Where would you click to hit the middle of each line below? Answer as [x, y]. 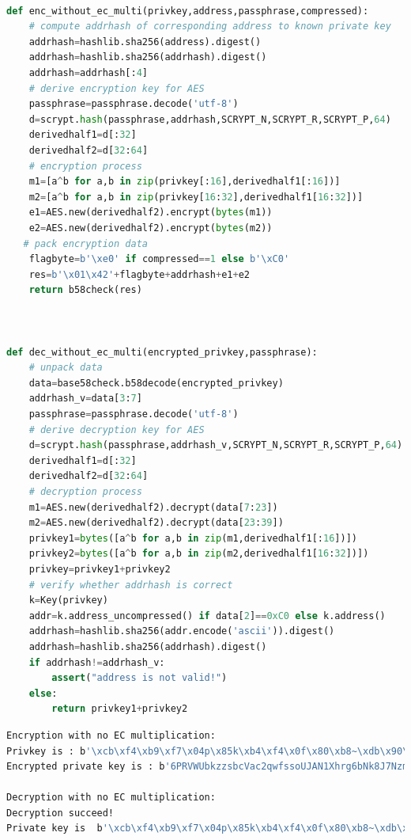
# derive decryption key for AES [117, 430]
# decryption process [85, 492]
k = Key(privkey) [68, 601]
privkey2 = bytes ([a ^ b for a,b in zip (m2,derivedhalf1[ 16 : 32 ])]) [199, 554]
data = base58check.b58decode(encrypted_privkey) [156, 383]
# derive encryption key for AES [117, 88]
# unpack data [66, 368]
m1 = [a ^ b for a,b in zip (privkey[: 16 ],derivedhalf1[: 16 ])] [185, 182]
